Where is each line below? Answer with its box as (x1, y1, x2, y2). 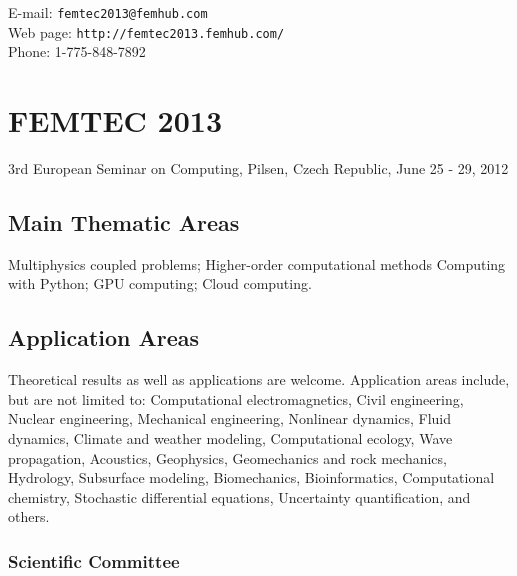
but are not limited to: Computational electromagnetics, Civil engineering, (8, 388, 464, 409)
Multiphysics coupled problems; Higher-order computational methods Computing (8, 253, 506, 274)
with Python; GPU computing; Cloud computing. (8, 273, 312, 294)
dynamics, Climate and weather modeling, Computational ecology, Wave (8, 428, 453, 448)
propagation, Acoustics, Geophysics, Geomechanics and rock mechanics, (8, 447, 447, 468)
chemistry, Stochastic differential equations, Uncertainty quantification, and (8, 486, 471, 507)
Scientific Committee (8, 548, 180, 573)
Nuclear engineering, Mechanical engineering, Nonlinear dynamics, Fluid (8, 408, 452, 429)
